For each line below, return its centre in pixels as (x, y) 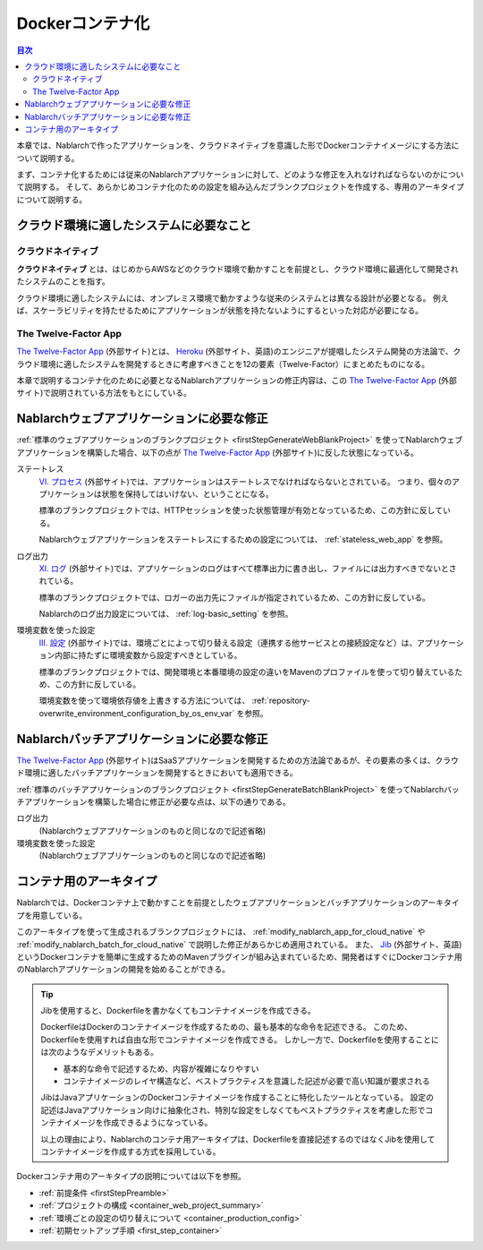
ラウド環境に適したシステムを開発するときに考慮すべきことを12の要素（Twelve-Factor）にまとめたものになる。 (223, 364)
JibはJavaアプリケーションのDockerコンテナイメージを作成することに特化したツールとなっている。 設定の (237, 1098)
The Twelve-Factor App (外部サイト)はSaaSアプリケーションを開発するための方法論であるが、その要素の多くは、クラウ (238, 760)
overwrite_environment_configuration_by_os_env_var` (137, 713)
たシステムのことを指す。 (64, 281)
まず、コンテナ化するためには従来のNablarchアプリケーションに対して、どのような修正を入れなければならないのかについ (240, 175)
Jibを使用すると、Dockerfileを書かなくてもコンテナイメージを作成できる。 (178, 1011)
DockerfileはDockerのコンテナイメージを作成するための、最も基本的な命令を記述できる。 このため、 (227, 1027)
